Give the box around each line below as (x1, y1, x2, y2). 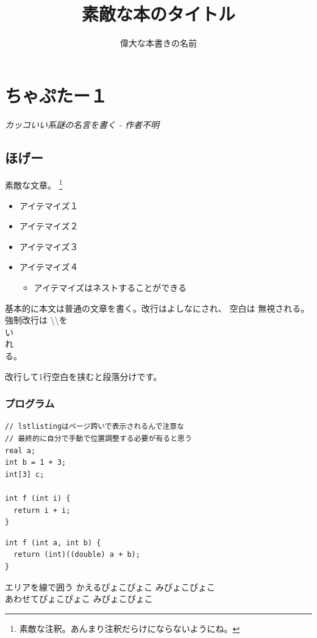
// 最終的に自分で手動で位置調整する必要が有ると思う (5, 434, 192, 443)
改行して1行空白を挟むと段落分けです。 (5, 370, 162, 382)
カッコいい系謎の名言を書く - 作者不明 (5, 118, 160, 131)
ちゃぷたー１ (5, 82, 108, 107)
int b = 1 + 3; (5, 458, 66, 467)
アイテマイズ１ (19, 199, 79, 212)
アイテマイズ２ (19, 220, 79, 232)
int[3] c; (5, 470, 45, 479)
